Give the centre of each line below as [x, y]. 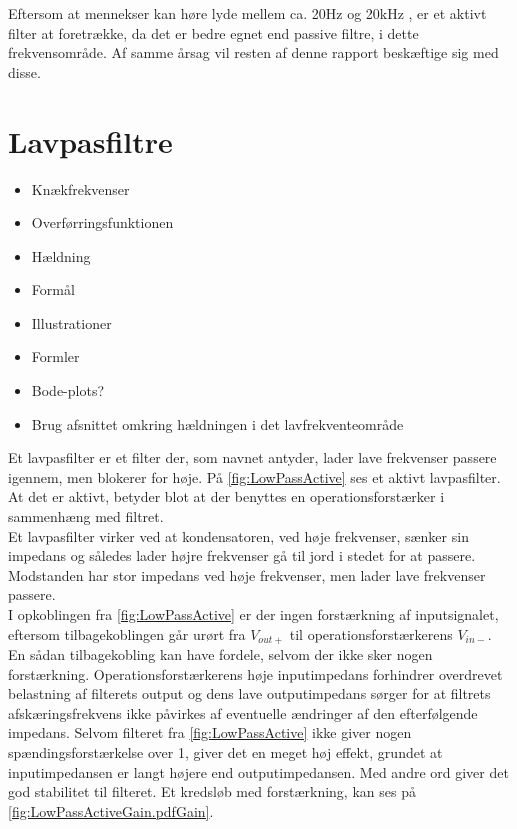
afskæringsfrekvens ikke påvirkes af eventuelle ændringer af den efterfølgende [243, 712]
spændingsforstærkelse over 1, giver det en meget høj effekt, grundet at [225, 752]
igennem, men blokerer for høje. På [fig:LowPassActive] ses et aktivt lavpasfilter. [254, 476]
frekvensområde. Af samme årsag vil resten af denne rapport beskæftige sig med [253, 52]
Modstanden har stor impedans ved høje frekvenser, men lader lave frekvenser [247, 574]
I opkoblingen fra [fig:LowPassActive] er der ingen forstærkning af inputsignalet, [253, 614]
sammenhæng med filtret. [86, 516]
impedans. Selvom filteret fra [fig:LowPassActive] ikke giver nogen [210, 732]
